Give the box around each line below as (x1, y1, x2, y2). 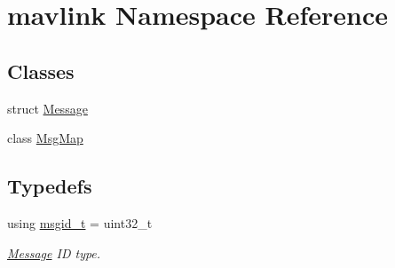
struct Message (7, 99, 88, 117)
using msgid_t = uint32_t (7, 213, 153, 232)
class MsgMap (7, 129, 83, 147)
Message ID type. (7, 243, 101, 262)
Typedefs (7, 172, 92, 200)
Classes (7, 57, 75, 84)
